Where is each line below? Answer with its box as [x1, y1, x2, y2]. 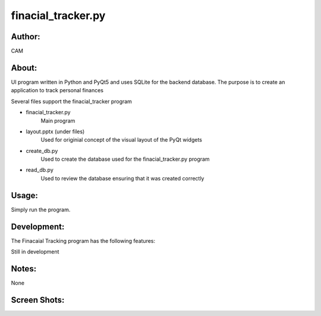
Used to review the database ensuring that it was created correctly [40, 174, 204, 182]
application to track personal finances [11, 87, 104, 94]
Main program [40, 117, 75, 124]
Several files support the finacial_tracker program [11, 98, 132, 105]
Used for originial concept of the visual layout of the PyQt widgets [40, 136, 202, 143]
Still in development [11, 248, 59, 255]
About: [11, 62, 37, 73]
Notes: [11, 264, 37, 274]
